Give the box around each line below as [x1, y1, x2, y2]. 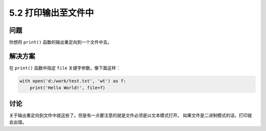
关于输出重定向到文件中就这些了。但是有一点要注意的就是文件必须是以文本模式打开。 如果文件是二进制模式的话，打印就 [9, 112, 252, 118]
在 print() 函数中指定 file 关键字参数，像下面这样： [9, 65, 121, 71]
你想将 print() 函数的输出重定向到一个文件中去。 [9, 39, 112, 45]
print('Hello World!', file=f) [30, 85, 105, 91]
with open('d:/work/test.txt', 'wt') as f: [19, 78, 127, 84]
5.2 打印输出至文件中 [9, 7, 94, 18]
